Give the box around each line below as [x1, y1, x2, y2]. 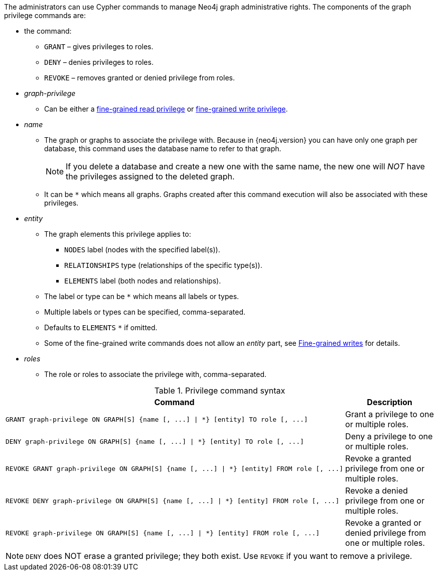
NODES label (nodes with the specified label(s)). [64, 245, 220, 254]
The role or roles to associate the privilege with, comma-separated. [44, 370, 267, 378]
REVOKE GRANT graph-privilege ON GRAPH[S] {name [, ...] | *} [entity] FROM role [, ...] [6, 464, 344, 472]
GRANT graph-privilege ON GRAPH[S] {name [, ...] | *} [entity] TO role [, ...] [6, 415, 308, 423]
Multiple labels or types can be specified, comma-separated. [44, 308, 245, 316]
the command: [24, 27, 72, 35]
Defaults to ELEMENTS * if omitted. [44, 323, 158, 332]
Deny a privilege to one [345, 431, 433, 441]
